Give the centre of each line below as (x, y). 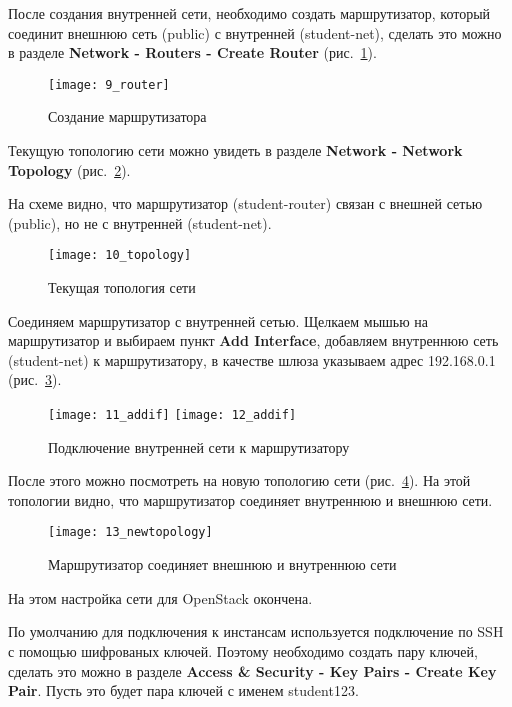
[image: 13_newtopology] (130, 532)
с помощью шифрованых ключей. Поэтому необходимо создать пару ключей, (243, 650)
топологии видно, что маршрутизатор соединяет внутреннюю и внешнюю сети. (250, 499)
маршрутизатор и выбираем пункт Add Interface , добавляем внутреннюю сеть (253, 340)
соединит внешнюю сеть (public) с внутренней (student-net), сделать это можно (255, 32)
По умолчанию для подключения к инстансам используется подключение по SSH (256, 631)
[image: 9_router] (109, 84)
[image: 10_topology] (120, 255)
